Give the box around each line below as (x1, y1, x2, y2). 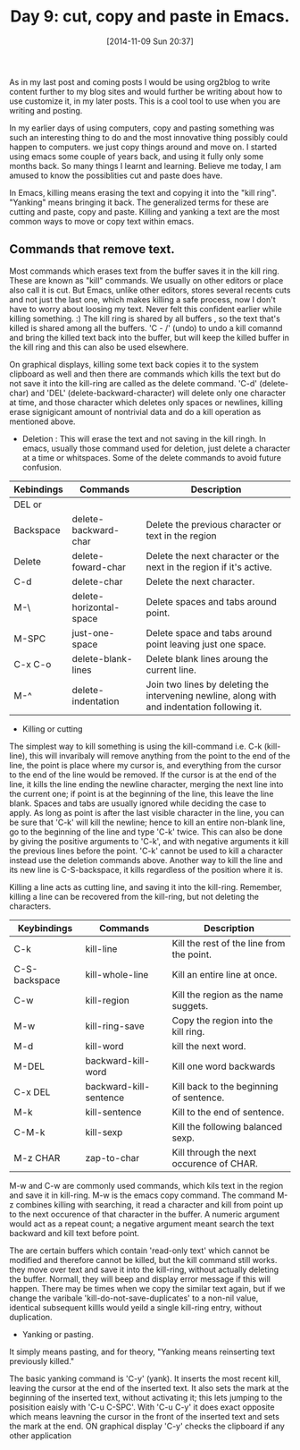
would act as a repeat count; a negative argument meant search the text (9, 1218, 275, 1229)
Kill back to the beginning (171, 1080, 279, 1092)
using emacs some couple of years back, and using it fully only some (9, 150, 264, 162)
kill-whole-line (85, 968, 149, 980)
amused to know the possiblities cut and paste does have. (9, 170, 223, 181)
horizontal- (71, 601, 121, 614)
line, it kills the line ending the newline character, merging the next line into (9, 778, 284, 789)
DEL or (13, 498, 43, 511)
